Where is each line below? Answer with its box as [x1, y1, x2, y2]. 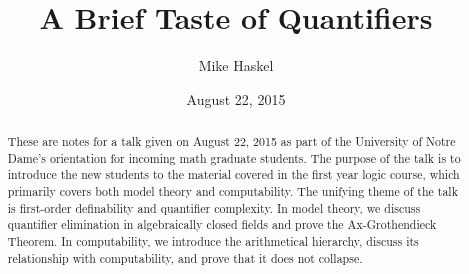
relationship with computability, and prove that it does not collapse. [7, 249, 363, 266]
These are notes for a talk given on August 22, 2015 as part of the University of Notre [7, 133, 456, 150]
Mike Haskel [198, 55, 274, 76]
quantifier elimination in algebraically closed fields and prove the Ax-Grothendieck [7, 216, 437, 233]
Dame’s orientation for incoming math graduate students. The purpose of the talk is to [7, 149, 461, 166]
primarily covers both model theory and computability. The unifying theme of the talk [7, 183, 458, 200]
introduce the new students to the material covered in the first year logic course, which [7, 166, 460, 183]
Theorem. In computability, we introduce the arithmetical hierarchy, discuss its [7, 233, 419, 250]
